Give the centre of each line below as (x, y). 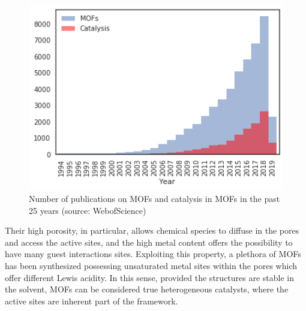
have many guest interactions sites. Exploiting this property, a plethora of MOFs (153, 254)
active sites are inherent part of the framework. (91, 301)
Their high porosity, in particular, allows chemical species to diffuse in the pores (152, 230)
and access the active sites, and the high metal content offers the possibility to (149, 242)
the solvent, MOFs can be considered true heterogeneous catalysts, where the (147, 289)
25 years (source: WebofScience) (88, 210)
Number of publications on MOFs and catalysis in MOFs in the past (154, 198)
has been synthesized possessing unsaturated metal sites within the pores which (151, 265)
